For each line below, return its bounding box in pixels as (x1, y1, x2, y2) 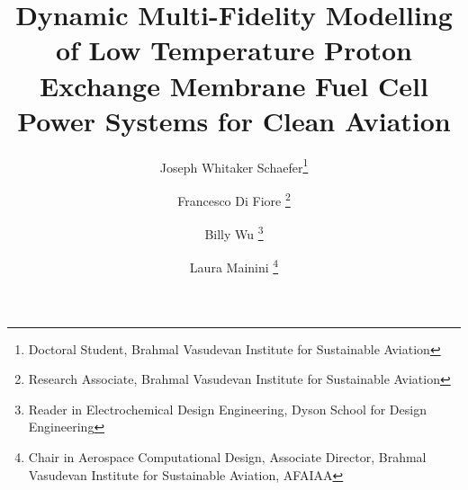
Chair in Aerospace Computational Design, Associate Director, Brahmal (28, 448, 427, 467)
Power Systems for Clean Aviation (17, 102, 451, 138)
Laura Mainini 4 (189, 255, 279, 277)
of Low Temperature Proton (55, 31, 413, 68)
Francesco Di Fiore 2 (177, 188, 291, 209)
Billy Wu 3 (204, 222, 264, 243)
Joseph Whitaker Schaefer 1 (159, 155, 309, 176)
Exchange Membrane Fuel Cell (40, 67, 428, 103)
